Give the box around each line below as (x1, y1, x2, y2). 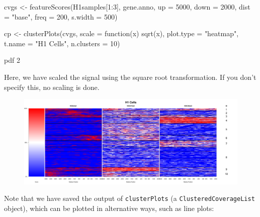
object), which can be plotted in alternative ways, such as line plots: (4, 202, 214, 213)
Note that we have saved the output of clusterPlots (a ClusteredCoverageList (4, 193, 255, 203)
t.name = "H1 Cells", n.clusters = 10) (4, 38, 120, 48)
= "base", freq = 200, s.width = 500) (4, 11, 118, 22)
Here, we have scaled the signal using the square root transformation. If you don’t (4, 71, 256, 82)
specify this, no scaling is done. (4, 81, 100, 92)
